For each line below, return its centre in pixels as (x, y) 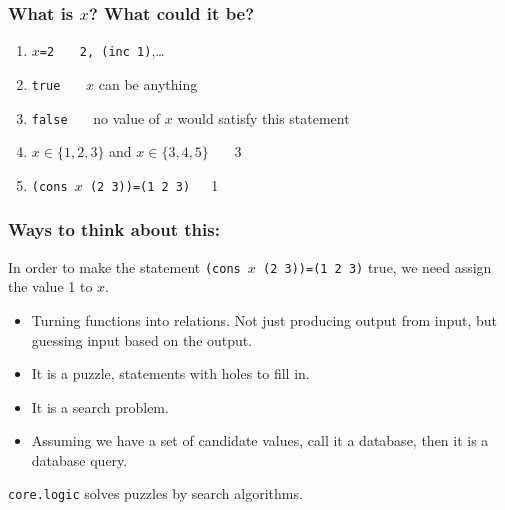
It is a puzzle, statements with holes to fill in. (170, 373)
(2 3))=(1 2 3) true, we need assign (377, 266)
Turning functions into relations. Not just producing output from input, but (264, 319)
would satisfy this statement (263, 117)
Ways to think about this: (114, 229)
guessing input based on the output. (142, 339)
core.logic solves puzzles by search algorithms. (155, 493)
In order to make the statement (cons (124, 266)
